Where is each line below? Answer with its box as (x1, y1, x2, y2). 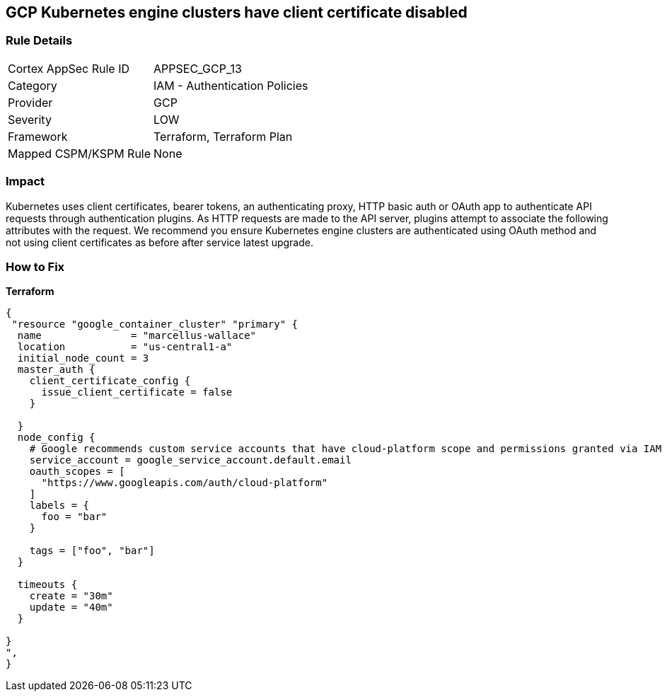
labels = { (29, 500, 90, 512)
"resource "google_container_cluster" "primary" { (11, 318, 298, 330)
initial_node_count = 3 (17, 352, 149, 364)
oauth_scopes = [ (29, 466, 125, 478)
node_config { (17, 432, 95, 444)
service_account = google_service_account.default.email (29, 454, 352, 466)
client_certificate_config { (29, 375, 191, 387)
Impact (6, 174, 45, 189)
